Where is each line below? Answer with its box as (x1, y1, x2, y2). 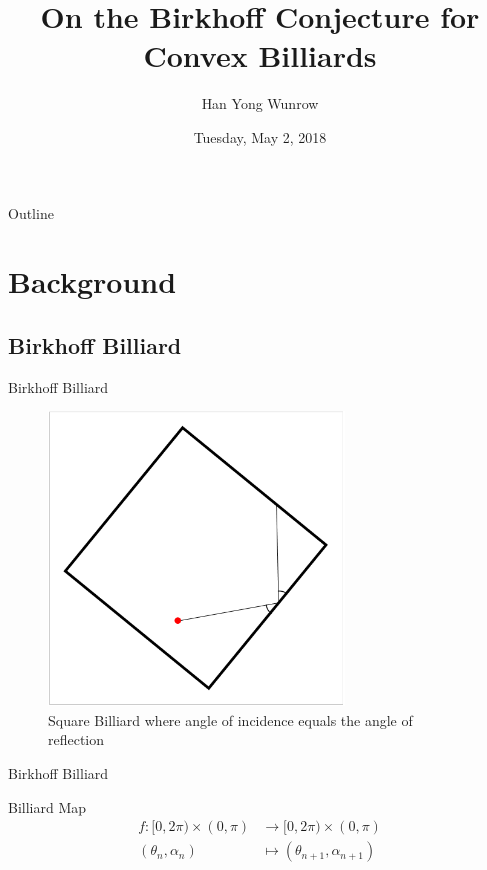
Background (8, 261, 177, 302)
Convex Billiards (143, 35, 377, 76)
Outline (8, 202, 54, 223)
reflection (48, 729, 105, 750)
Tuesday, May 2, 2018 (193, 126, 327, 147)
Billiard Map (8, 796, 87, 817)
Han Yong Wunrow (201, 93, 319, 114)
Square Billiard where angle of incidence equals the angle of (48, 709, 413, 730)
